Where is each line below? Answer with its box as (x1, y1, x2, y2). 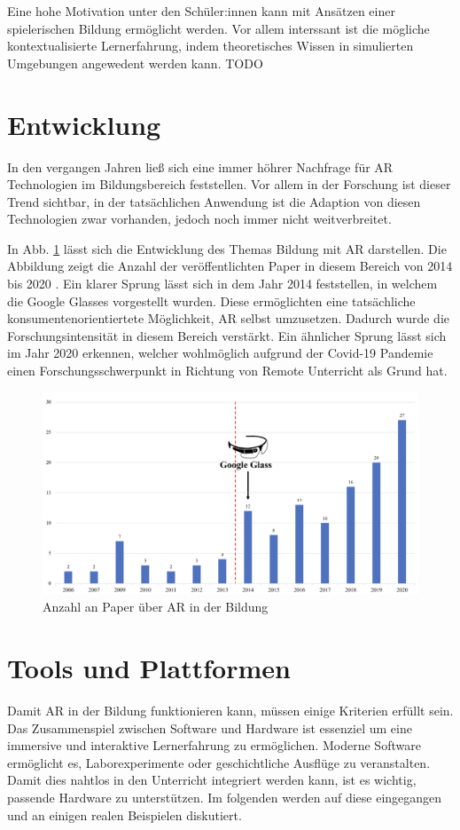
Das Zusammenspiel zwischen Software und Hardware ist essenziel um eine (7, 718, 412, 737)
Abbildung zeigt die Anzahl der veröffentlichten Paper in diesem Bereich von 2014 (7, 257, 453, 275)
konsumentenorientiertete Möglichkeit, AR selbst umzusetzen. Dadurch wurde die (7, 309, 449, 328)
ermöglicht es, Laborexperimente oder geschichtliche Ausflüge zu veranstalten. (7, 753, 431, 771)
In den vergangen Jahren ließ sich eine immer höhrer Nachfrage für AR (7, 157, 394, 176)
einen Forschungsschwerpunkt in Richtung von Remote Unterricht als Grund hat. (7, 361, 448, 380)
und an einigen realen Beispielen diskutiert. (7, 805, 242, 824)
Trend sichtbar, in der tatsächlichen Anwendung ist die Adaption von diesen (7, 192, 421, 210)
